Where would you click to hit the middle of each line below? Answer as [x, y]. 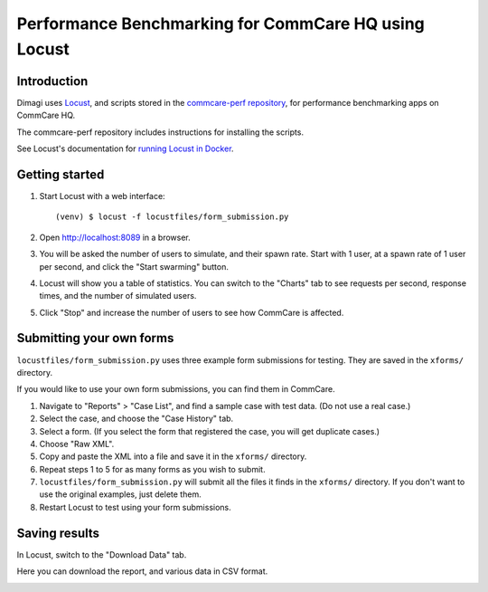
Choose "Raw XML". [77, 444]
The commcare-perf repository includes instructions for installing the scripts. [160, 132]
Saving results [58, 533]
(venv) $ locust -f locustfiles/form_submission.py [172, 217]
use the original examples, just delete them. [121, 494]
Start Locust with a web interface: [103, 196]
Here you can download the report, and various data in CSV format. [142, 571]
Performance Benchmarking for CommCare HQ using [221, 24]
